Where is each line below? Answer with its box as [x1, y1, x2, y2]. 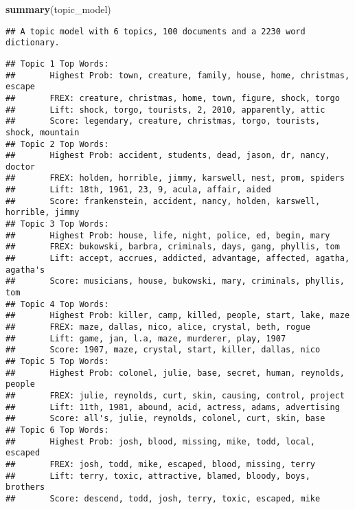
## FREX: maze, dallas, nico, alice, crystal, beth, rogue [5, 322, 310, 332]
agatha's [5, 264, 45, 275]
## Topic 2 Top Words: [5, 139, 109, 149]
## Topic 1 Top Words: [5, 58, 109, 69]
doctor [5, 161, 35, 172]
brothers [5, 482, 45, 493]
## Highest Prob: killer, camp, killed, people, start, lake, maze [5, 310, 350, 321]
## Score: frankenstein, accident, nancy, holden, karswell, [5, 196, 321, 206]
